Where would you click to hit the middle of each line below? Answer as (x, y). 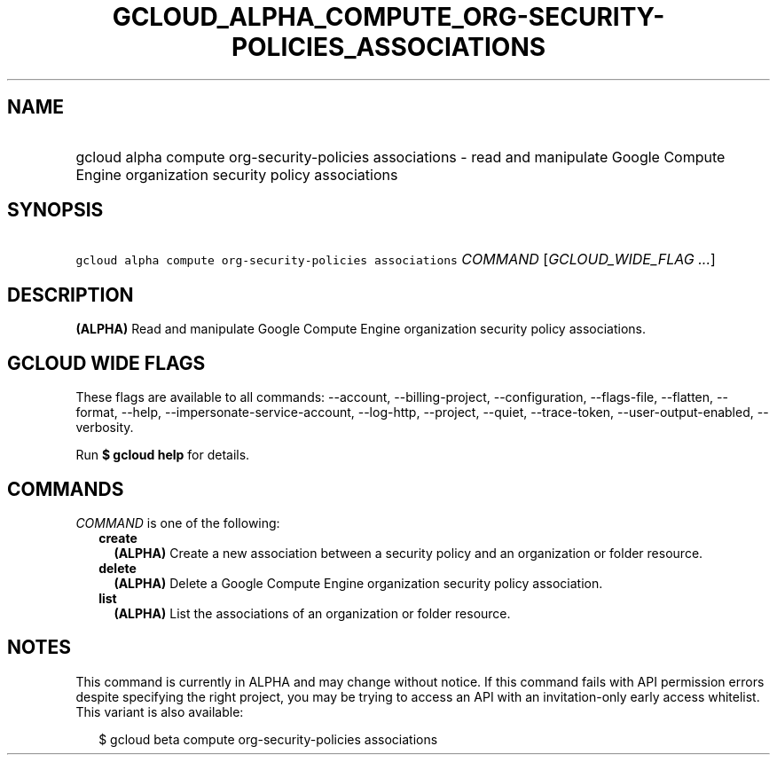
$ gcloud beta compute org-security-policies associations (268, 739)
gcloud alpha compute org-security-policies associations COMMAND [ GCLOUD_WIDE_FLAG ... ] (396, 259)
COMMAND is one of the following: (178, 522)
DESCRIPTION (71, 295)
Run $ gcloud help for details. (163, 455)
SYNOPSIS (55, 210)
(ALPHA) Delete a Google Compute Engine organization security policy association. (358, 583)
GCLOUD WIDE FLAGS (106, 363)
